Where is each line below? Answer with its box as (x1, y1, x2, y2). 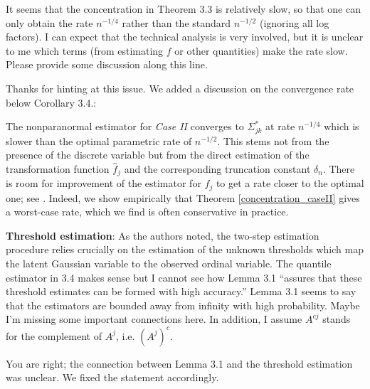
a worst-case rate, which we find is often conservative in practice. (6, 204, 289, 219)
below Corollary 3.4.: (6, 95, 97, 110)
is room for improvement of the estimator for (6, 176, 201, 191)
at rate (265, 119, 295, 134)
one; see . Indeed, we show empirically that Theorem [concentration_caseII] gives (6, 190, 360, 205)
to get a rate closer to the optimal (216, 176, 364, 191)
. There (322, 161, 355, 176)
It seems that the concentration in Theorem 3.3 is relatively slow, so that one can (6, 1, 361, 16)
